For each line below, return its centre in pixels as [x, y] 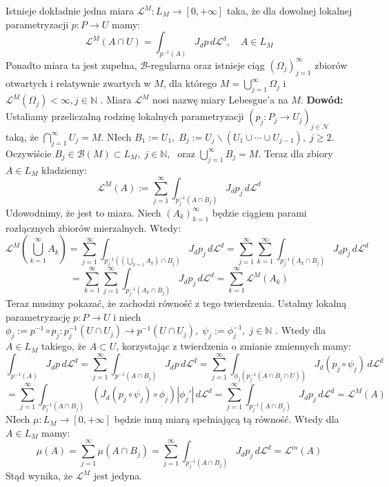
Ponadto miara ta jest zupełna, [71, 64]
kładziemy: [64, 169]
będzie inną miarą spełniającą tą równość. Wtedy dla [227, 419]
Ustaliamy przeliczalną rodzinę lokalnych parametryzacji [125, 116]
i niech [127, 316]
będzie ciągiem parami [259, 212]
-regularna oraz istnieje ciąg [206, 64]
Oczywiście [29, 153]
